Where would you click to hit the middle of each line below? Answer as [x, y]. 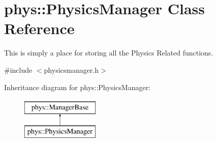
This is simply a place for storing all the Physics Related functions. [109, 53]
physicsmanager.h [71, 69]
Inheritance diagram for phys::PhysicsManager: [77, 87]
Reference [39, 28]
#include [18, 69]
